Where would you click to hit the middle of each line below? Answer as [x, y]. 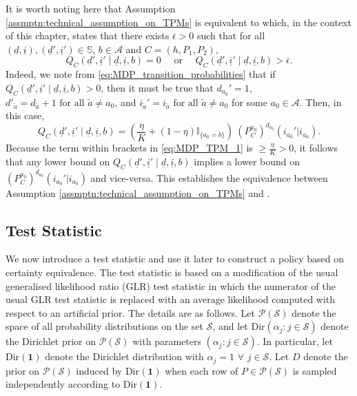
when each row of [202, 370]
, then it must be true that [157, 87]
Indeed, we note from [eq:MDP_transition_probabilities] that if [141, 74]
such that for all [231, 35]
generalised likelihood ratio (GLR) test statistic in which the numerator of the [171, 285]
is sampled [315, 370]
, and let [230, 326]
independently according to [63, 384]
